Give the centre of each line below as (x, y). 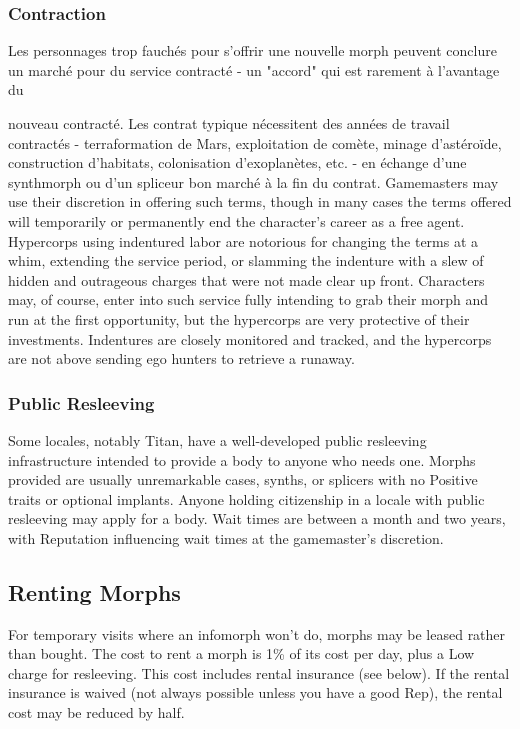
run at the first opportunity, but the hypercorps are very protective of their (239, 318)
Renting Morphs (94, 591)
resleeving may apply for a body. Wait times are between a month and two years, (257, 518)
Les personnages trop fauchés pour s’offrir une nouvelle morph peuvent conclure (252, 50)
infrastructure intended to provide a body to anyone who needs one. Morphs (242, 459)
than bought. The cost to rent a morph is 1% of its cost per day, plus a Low (241, 653)
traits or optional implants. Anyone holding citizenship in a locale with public (246, 498)
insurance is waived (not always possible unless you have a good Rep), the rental (255, 692)
